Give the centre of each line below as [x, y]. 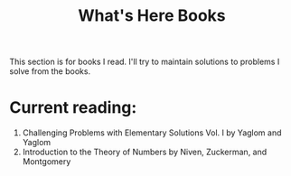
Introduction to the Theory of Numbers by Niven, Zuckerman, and [145, 152]
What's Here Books [152, 16]
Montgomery [47, 162]
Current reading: [73, 108]
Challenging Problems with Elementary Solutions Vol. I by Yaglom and [152, 133]
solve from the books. [50, 71]
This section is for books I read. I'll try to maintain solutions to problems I [145, 62]
